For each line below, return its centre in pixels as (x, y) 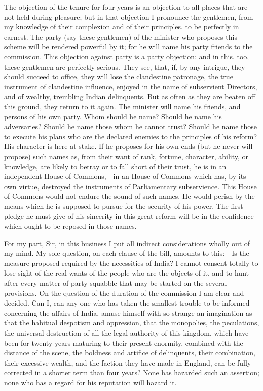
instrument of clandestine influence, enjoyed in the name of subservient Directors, (131, 86)
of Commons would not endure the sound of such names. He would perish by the (129, 196)
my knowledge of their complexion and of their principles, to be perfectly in (122, 27)
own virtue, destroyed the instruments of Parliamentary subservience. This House (130, 186)
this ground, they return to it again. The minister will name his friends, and (122, 106)
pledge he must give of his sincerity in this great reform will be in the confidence (129, 216)
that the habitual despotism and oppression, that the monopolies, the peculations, (132, 323)
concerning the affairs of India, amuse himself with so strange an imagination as (128, 312)
